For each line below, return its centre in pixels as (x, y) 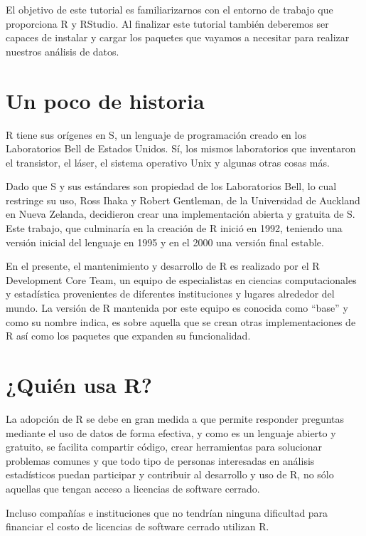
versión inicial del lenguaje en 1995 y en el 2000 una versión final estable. (165, 242)
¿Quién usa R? (79, 384)
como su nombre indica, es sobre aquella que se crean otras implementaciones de (181, 321)
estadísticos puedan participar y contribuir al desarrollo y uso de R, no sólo (170, 474)
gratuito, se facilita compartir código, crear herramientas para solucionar (164, 447)
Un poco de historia (105, 100)
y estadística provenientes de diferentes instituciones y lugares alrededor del (170, 294)
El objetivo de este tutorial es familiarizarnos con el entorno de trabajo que (169, 9)
